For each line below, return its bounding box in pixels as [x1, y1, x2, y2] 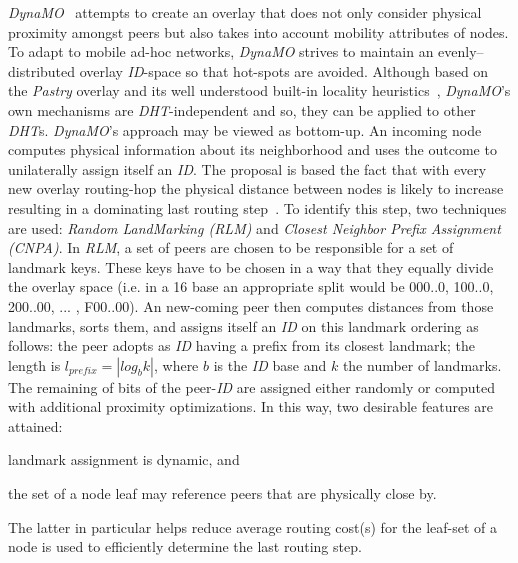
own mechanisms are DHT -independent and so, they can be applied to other [8, 99, 476, 120]
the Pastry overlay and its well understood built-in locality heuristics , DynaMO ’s [8, 80, 511, 101]
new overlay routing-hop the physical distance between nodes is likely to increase [8, 178, 504, 199]
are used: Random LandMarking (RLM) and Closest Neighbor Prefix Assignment [8, 217, 501, 238]
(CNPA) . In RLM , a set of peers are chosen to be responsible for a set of [8, 237, 454, 258]
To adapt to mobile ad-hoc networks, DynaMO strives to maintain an [8, 41, 434, 62]
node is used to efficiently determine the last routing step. [8, 536, 362, 557]
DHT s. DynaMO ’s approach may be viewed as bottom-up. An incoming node [8, 119, 482, 140]
